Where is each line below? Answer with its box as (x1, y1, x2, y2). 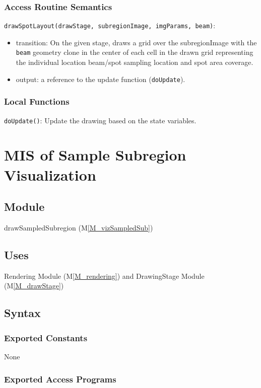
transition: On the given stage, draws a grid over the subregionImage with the (16, 37, 257, 47)
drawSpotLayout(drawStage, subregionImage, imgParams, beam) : (4, 20, 216, 31)
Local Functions (4, 95, 70, 108)
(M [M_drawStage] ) (4, 280, 64, 291)
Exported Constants (4, 331, 88, 344)
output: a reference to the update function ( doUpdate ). (16, 73, 185, 84)
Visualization (4, 164, 96, 185)
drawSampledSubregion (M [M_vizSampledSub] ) (4, 222, 153, 233)
